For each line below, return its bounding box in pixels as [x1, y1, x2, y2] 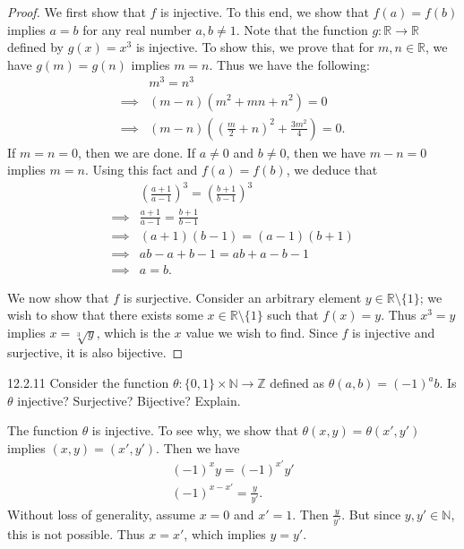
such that [267, 305, 319, 324]
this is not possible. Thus [7, 525, 145, 544]
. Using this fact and [84, 160, 198, 179]
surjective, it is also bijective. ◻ [7, 343, 184, 362]
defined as [270, 373, 325, 392]
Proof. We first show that [7, 3, 146, 21]
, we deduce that [286, 160, 378, 179]
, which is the [96, 322, 170, 341]
